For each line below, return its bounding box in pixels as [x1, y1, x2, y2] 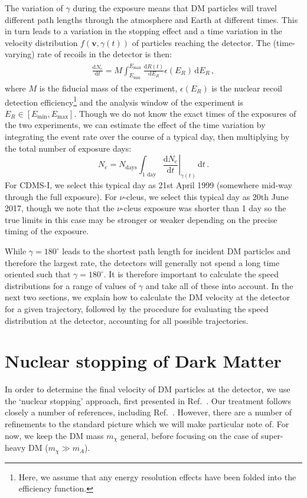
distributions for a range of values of [5, 279, 136, 291]
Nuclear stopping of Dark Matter [5, 349, 282, 373]
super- [260, 429, 283, 441]
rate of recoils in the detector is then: [37, 48, 172, 60]
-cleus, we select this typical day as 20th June [123, 190, 289, 202]
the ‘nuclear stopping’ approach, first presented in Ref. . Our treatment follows [5, 394, 291, 407]
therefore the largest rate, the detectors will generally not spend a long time [5, 256, 280, 268]
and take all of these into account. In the [145, 279, 293, 291]
